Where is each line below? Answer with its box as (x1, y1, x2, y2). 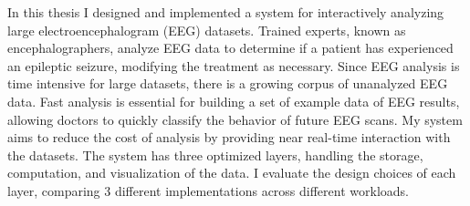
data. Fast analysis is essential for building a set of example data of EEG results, (7, 91, 460, 110)
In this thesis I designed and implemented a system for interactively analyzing (7, 3, 444, 21)
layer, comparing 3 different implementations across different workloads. (7, 180, 409, 200)
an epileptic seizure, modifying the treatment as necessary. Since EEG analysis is (7, 56, 460, 75)
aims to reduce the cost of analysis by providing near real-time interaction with (7, 128, 451, 147)
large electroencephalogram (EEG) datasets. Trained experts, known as (7, 20, 406, 39)
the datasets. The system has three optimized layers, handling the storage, (7, 145, 423, 164)
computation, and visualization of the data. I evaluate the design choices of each (7, 163, 456, 182)
